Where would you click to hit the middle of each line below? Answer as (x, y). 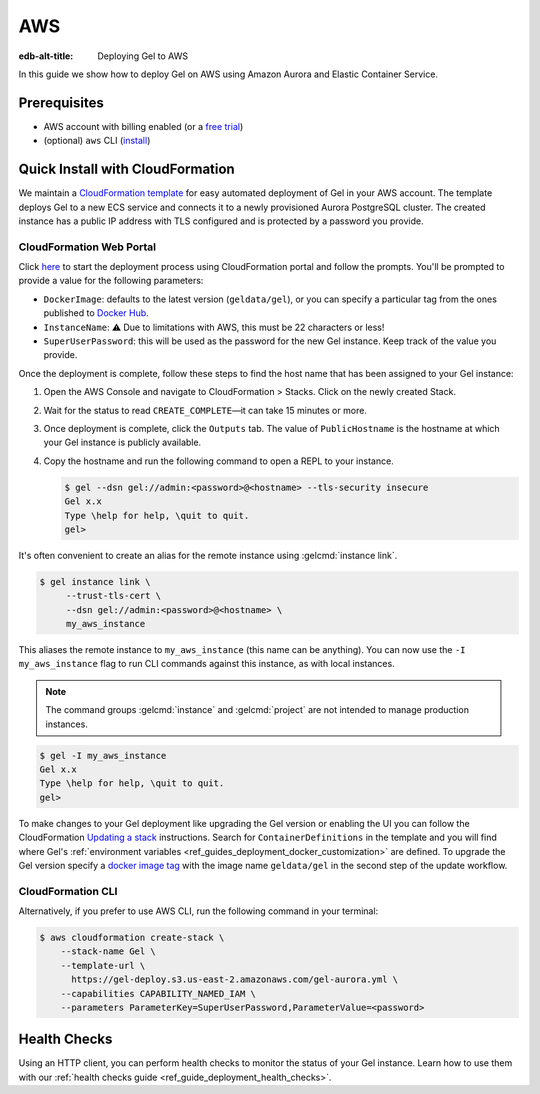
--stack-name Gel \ (108, 951)
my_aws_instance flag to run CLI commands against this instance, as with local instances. (206, 664)
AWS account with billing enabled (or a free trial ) (143, 126)
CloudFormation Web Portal (87, 247)
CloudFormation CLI (68, 891)
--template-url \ (103, 965)
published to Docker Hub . (96, 313)
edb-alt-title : (46, 56)
